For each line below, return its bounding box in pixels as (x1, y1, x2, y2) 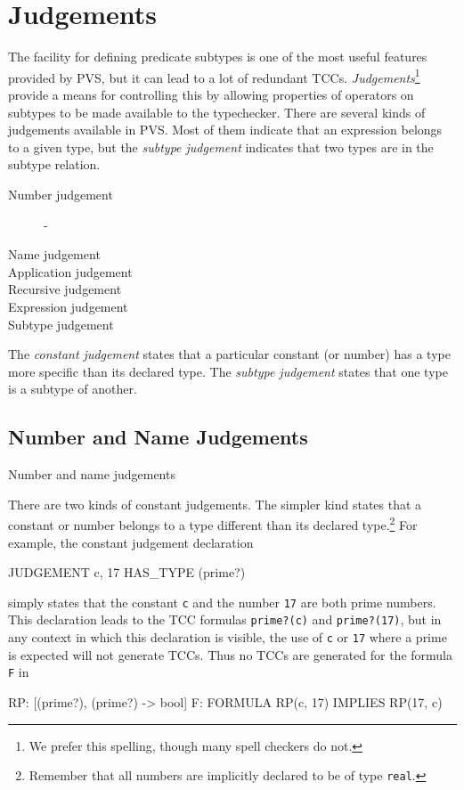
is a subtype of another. (8, 379, 137, 398)
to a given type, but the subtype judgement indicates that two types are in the (8, 137, 434, 156)
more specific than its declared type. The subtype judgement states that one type (8, 362, 448, 380)
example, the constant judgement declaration (8, 533, 254, 551)
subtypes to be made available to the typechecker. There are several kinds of (8, 102, 426, 121)
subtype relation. (8, 155, 101, 174)
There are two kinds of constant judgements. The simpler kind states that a (8, 494, 422, 513)
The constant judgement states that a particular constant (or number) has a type (8, 345, 451, 363)
